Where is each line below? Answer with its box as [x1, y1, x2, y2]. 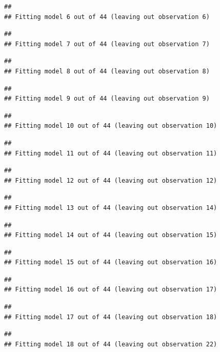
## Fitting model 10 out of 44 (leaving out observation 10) [4, 122, 217, 130]
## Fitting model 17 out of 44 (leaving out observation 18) [4, 313, 217, 321]
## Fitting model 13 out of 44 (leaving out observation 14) [4, 204, 217, 211]
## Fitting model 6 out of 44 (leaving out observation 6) [4, 13, 210, 21]
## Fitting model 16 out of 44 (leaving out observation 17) [4, 286, 217, 294]
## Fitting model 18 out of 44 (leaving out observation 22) [4, 340, 217, 348]
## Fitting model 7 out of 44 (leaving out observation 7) [4, 40, 210, 48]
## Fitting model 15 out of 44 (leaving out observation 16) [4, 259, 217, 266]
